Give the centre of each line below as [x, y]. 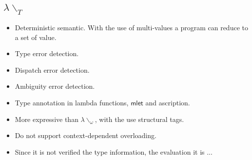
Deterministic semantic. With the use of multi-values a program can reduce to [131, 27]
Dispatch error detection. [52, 70]
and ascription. [168, 102]
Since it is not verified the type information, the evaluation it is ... [114, 151]
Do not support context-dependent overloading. [86, 135]
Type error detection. [47, 53]
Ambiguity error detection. [55, 86]
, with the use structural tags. [139, 119]
